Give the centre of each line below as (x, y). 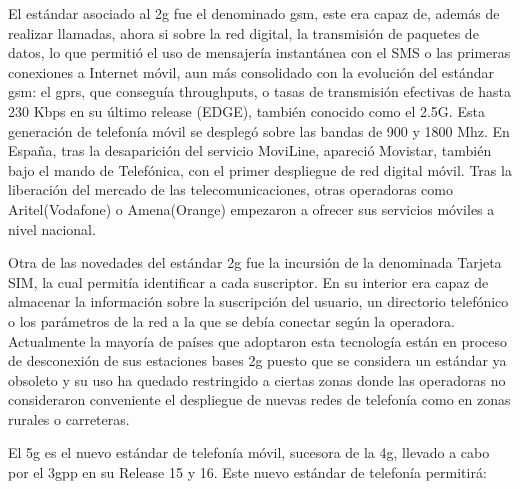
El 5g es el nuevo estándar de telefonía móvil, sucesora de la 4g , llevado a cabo (249, 452)
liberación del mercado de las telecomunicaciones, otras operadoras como (230, 189)
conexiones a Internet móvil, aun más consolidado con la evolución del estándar (251, 71)
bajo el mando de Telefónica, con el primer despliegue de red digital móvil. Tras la (260, 169)
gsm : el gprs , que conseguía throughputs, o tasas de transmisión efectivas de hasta (259, 91)
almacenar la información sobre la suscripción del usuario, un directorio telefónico (258, 301)
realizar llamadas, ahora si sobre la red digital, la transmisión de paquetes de (243, 32)
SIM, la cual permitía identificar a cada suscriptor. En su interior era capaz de (248, 281)
